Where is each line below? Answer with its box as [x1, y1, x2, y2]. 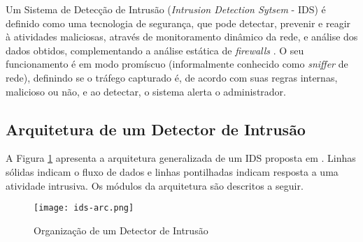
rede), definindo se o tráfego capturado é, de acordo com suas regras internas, [6, 70, 338, 84]
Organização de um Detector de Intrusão [34, 222, 208, 237]
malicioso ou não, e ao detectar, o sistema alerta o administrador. [6, 84, 286, 98]
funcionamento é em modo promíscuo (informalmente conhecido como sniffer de [6, 56, 348, 71]
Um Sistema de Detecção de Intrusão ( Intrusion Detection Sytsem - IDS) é [6, 2, 326, 16]
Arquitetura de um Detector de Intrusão [6, 118, 306, 139]
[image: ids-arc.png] [34, 203, 134, 213]
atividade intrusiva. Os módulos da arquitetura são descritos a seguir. [6, 178, 304, 192]
